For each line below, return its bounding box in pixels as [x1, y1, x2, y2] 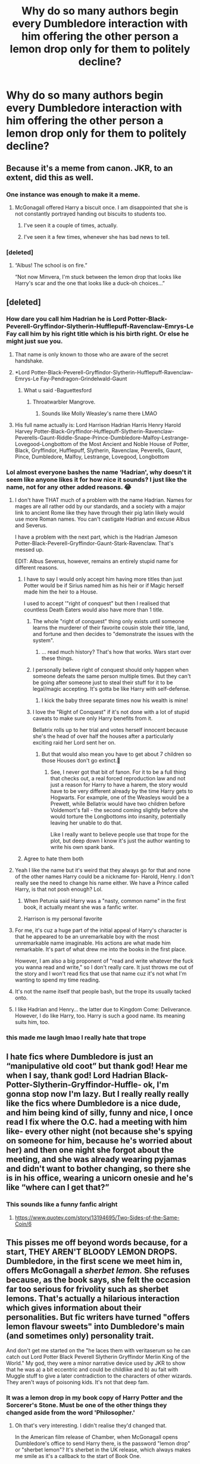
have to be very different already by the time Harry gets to [50, 788, 193, 795]
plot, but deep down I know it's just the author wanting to [50, 837, 190, 844]
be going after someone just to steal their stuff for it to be [32, 679, 173, 686]
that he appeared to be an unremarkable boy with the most [14, 933, 160, 940]
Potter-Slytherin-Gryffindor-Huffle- [6, 1079, 142, 1090]
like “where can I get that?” [6, 1182, 110, 1192]
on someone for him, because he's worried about [6, 1136, 192, 1146]
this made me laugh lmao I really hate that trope [6, 1034, 146, 1042]
